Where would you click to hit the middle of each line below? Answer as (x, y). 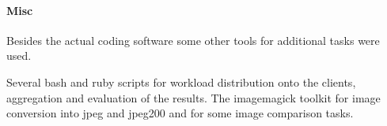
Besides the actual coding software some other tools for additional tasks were (193, 40)
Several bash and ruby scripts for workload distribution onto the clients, (181, 82)
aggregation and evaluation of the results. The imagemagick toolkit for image (193, 97)
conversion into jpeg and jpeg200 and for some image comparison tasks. (180, 113)
